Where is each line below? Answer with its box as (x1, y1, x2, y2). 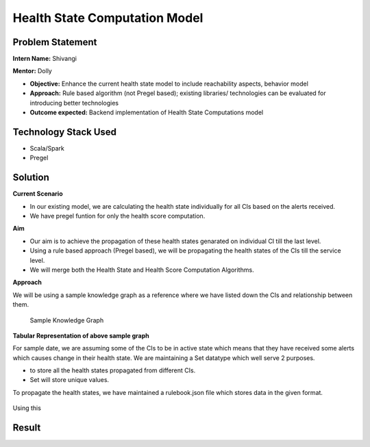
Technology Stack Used (12, 126, 116, 138)
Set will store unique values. (29, 376, 110, 384)
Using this (12, 404, 41, 412)
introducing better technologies (29, 99, 119, 107)
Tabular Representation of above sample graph (12, 331, 150, 340)
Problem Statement (12, 36, 97, 48)
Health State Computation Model (12, 10, 203, 25)
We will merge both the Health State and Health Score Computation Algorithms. (29, 266, 254, 274)
